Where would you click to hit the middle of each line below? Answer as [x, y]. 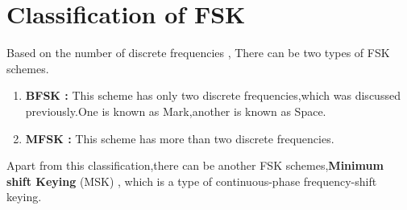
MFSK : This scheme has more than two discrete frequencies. [180, 138]
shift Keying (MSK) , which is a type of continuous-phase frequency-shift [192, 181]
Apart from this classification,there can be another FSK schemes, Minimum [195, 165]
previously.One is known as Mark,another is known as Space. [176, 111]
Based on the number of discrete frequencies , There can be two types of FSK [198, 53]
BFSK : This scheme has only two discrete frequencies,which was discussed [213, 95]
